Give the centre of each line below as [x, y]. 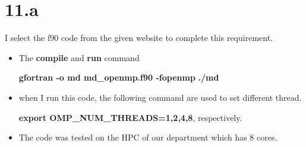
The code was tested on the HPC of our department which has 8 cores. [148, 137]
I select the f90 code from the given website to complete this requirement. [139, 38]
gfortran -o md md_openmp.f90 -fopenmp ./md [119, 77]
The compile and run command [79, 57]
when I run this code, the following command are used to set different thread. [160, 97]
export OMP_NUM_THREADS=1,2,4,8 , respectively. [130, 117]
